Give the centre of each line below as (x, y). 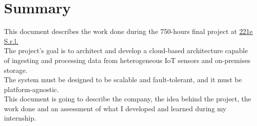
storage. (16, 70)
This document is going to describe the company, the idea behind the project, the (128, 99)
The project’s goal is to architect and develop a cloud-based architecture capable (126, 50)
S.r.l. (11, 41)
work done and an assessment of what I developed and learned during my (115, 108)
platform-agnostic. (31, 89)
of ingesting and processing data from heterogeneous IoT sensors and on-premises (127, 60)
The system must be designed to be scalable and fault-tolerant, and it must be (123, 79)
